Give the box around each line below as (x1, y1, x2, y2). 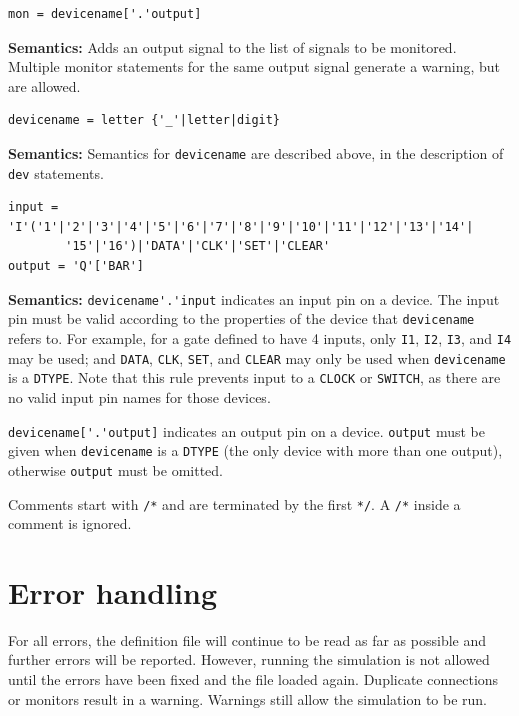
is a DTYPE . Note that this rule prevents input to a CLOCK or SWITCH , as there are (8, 367, 501, 388)
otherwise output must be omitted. (8, 459, 224, 480)
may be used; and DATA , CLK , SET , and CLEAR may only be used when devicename (8, 347, 506, 368)
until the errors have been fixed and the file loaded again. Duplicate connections (8, 669, 499, 690)
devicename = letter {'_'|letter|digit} (8, 113, 281, 128)
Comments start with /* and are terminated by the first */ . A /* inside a (8, 493, 461, 514)
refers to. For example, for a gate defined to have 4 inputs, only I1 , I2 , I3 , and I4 (8, 327, 512, 348)
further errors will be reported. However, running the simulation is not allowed (8, 649, 490, 670)
